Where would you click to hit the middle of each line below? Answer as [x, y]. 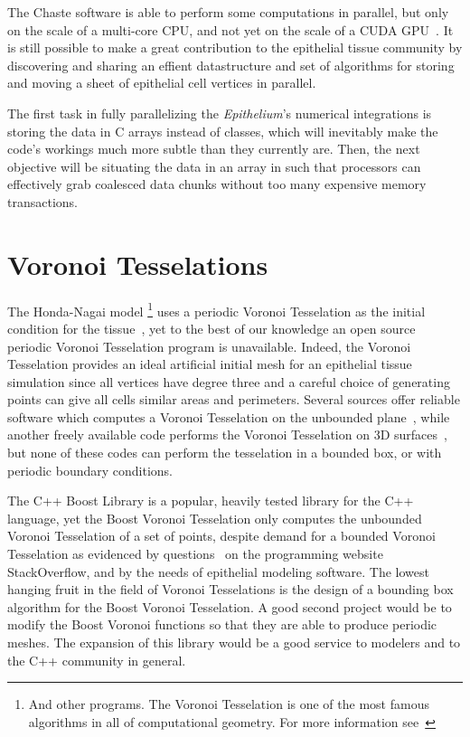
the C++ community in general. [97, 660]
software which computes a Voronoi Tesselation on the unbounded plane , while [229, 416]
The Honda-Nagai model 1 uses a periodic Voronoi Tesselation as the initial [216, 309]
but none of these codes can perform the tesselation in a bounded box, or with [225, 453]
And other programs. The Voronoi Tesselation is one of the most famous [229, 704]
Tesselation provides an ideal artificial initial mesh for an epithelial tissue [210, 364]
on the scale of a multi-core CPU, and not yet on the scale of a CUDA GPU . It [230, 29]
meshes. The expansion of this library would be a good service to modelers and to [234, 642]
